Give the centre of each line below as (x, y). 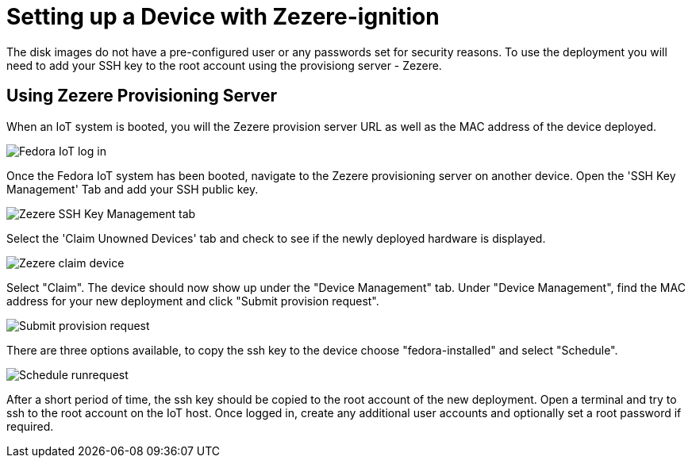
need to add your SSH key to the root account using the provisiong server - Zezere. (224, 65)
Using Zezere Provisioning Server (142, 96)
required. (30, 426)
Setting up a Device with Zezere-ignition (223, 17)
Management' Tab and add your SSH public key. (133, 189)
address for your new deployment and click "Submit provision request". (193, 301)
